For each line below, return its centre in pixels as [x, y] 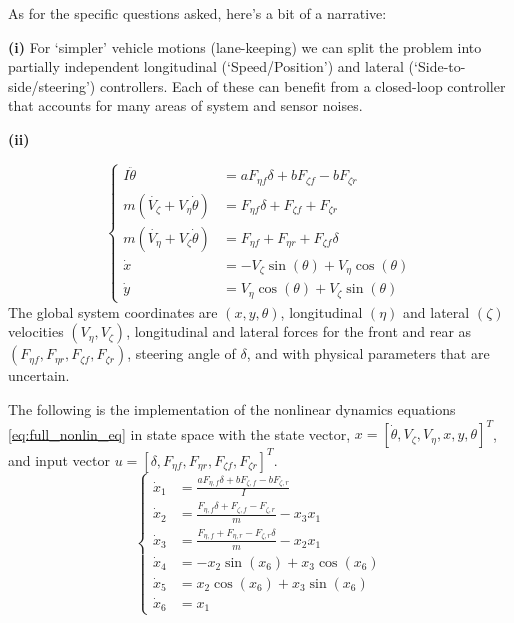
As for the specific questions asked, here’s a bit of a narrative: [197, 13]
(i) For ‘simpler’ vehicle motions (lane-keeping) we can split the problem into [245, 46]
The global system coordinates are [113, 311]
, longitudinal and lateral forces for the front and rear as [299, 331]
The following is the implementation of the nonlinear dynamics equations [232, 408]
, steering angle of [181, 353]
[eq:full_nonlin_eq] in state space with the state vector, [179, 433]
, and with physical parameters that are [368, 353]
